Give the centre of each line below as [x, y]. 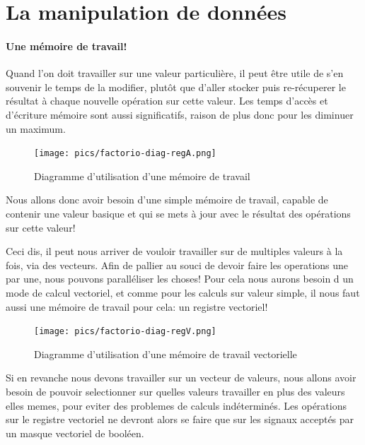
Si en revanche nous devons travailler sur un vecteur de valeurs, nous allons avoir [181, 378]
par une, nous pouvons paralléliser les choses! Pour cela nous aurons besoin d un [180, 279]
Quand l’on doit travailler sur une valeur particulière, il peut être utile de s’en [175, 73]
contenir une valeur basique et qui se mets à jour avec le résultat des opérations [178, 213]
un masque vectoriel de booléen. [75, 433]
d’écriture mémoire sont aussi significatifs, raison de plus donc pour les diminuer [180, 114]
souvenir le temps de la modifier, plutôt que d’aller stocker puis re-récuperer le [176, 87]
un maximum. [36, 128]
